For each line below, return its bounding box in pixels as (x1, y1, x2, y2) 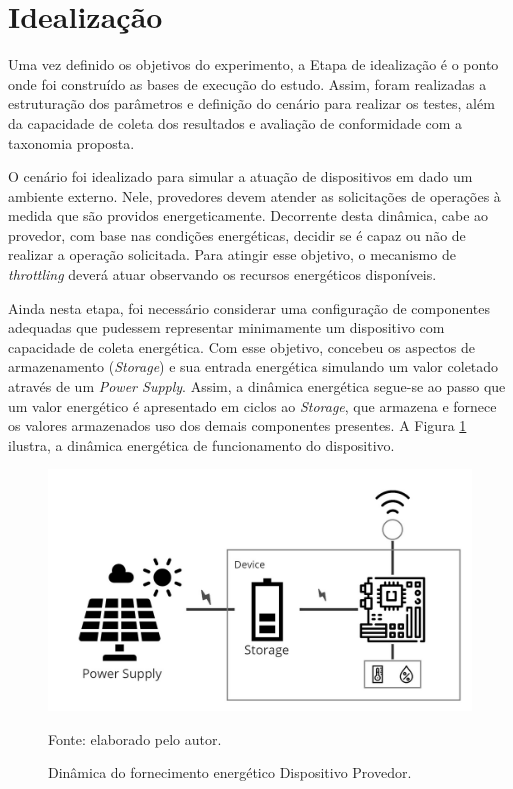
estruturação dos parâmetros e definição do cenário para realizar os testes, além (8, 93, 495, 114)
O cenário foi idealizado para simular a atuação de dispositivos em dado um (8, 166, 473, 187)
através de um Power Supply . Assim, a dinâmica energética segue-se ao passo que (8, 376, 506, 397)
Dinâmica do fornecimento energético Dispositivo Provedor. (48, 762, 412, 783)
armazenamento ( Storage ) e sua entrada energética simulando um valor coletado (8, 356, 499, 377)
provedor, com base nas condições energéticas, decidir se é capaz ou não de (8, 224, 466, 245)
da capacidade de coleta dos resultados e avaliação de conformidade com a (8, 112, 463, 133)
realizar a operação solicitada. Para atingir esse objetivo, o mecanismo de (8, 244, 456, 265)
